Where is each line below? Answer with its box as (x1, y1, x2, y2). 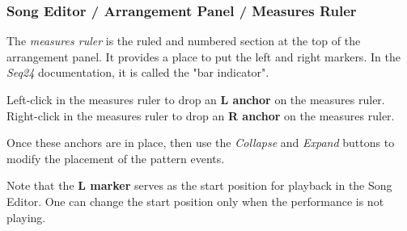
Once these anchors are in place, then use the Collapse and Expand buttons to (6, 134, 395, 151)
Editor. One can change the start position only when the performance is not (6, 192, 384, 209)
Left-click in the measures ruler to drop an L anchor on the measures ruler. (6, 91, 385, 107)
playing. (6, 208, 46, 225)
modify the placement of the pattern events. (6, 149, 225, 166)
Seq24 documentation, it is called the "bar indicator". (6, 64, 269, 81)
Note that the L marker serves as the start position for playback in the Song (6, 177, 392, 194)
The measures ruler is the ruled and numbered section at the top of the (6, 32, 361, 49)
